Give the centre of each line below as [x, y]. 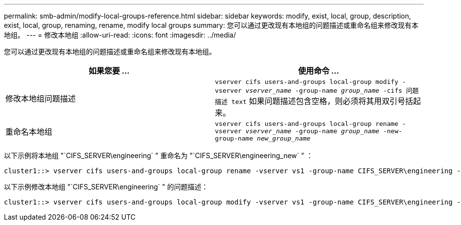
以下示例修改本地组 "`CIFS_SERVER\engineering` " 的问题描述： [106, 187]
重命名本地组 [29, 132]
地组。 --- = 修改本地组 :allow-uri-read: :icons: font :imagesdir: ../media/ [120, 35]
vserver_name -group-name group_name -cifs [324, 91]
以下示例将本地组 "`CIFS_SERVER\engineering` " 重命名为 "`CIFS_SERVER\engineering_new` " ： [158, 155]
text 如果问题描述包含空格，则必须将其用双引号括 [322, 101]
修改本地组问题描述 [41, 99]
